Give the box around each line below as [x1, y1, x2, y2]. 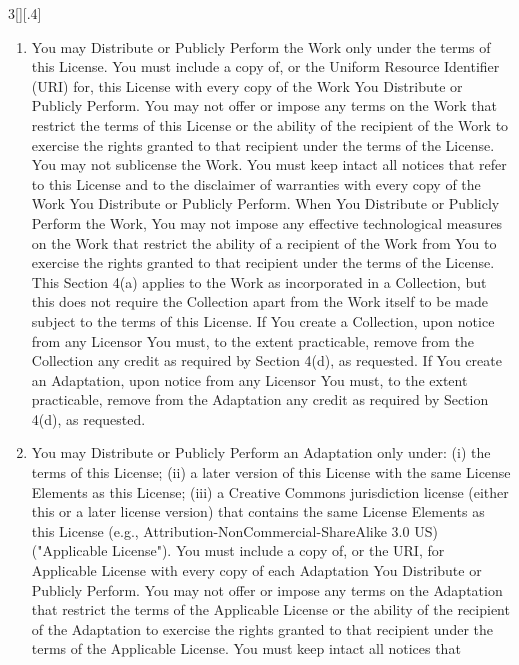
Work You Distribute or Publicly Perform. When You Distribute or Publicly [31, 193, 500, 214]
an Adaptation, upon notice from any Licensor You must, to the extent [31, 369, 468, 390]
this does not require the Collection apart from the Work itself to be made [31, 291, 488, 312]
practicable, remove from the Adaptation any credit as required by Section [31, 389, 489, 410]
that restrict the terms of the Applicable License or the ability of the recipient [31, 599, 510, 620]
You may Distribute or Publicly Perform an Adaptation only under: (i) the [31, 442, 491, 463]
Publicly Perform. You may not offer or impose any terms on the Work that [31, 95, 497, 116]
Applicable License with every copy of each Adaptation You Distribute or [31, 560, 482, 581]
